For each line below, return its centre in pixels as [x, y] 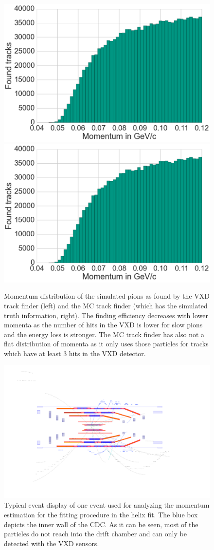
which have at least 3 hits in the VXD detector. [75, 353]
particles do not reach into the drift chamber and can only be [95, 534]
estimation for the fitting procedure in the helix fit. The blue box [101, 515]
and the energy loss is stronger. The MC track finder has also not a [104, 334]
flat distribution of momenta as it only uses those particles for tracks [106, 344]
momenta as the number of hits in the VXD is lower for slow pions [103, 325]
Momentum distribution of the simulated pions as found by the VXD [107, 296]
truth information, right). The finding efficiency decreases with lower [106, 315]
